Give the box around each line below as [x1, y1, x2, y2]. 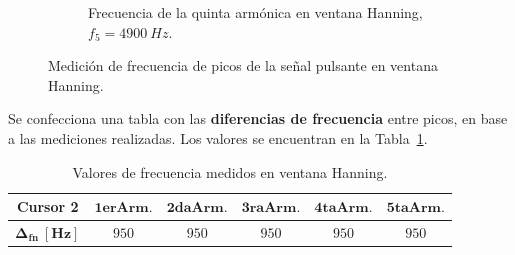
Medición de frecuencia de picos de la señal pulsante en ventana [48, 55, 438, 76]
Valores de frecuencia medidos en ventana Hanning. [72, 161, 388, 182]
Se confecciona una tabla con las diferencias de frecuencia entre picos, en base [8, 108, 508, 129]
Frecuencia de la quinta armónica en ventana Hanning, [88, 2, 423, 22]
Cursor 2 [16, 196, 79, 217]
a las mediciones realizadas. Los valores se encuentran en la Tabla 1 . [8, 127, 428, 148]
